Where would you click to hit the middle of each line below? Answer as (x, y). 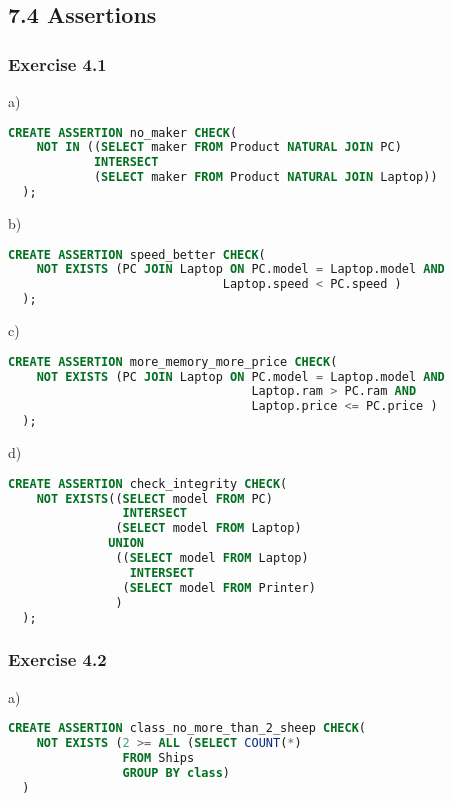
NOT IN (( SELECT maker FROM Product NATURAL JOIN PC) (219, 147)
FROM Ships (158, 757)
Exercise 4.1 (57, 63)
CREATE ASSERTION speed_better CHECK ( (137, 254)
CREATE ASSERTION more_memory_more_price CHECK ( (173, 361)
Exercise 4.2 (57, 659)
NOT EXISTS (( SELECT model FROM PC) (154, 498)
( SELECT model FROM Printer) (219, 587)
